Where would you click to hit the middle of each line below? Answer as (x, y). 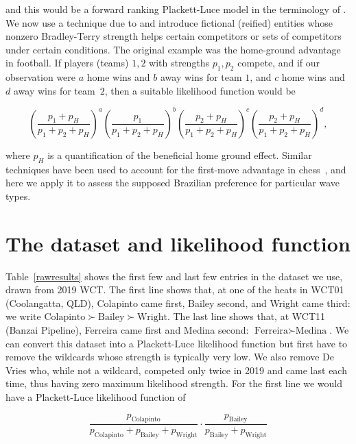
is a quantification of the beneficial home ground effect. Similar (180, 155)
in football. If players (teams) (67, 63)
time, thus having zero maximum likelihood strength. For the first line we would (174, 383)
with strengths (179, 63)
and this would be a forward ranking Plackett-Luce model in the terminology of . (176, 9)
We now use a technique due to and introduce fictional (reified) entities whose (169, 22)
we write (23, 316)
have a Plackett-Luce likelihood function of (96, 396)
